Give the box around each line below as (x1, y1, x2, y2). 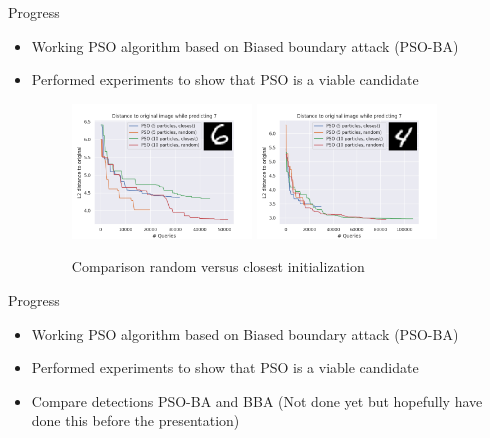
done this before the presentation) (31, 410, 240, 431)
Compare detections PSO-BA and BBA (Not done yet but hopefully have (31, 390, 483, 411)
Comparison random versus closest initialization (71, 256, 365, 277)
